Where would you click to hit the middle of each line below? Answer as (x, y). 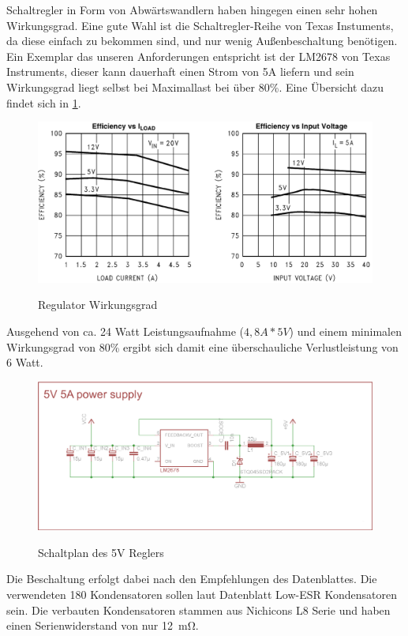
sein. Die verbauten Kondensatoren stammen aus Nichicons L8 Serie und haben (198, 610)
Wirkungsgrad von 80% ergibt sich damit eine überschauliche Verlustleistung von (202, 346)
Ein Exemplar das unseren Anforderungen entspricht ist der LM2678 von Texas (198, 56)
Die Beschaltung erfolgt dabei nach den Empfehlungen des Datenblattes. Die (192, 579)
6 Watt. (25, 362)
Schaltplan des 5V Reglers (101, 552)
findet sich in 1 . (44, 102)
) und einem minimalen (345, 331)
